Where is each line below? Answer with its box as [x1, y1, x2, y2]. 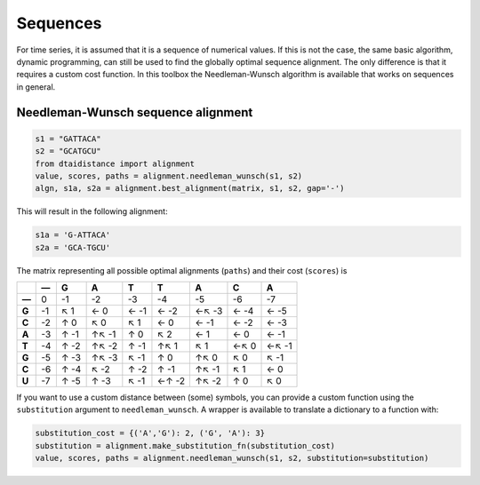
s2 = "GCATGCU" [35, 147, 101, 156]
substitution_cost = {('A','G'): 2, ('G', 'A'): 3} [35, 428, 266, 439]
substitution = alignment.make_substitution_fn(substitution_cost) [35, 441, 336, 450]
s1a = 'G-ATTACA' [35, 230, 111, 240]
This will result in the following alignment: [16, 206, 168, 217]
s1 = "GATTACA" [35, 133, 101, 144]
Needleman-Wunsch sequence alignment [16, 105, 253, 120]
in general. [16, 81, 56, 92]
